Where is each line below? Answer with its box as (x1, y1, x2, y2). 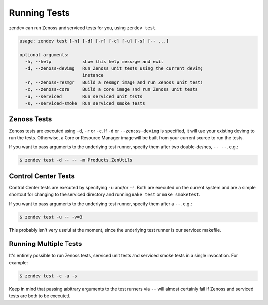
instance (82, 72, 104, 78)
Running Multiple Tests (9, 240, 82, 248)
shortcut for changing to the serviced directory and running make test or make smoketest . (9, 191, 201, 198)
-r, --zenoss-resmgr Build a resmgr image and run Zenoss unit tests (25, 79, 203, 85)
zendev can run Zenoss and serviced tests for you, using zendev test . (9, 25, 157, 31)
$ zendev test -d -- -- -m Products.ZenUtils (19, 157, 133, 163)
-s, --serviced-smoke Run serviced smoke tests (25, 101, 146, 106)
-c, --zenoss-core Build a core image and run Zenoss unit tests (25, 87, 198, 92)
